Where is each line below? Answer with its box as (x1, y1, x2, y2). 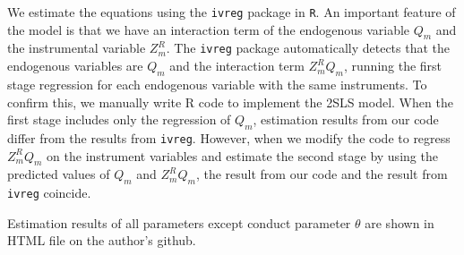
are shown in (365, 213, 434, 232)
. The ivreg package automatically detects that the (166, 38, 451, 57)
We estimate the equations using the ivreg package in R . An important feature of (7, 3, 456, 21)
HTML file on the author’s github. (7, 231, 196, 250)
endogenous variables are (7, 56, 143, 75)
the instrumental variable (7, 38, 146, 57)
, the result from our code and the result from (195, 165, 448, 183)
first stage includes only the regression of (7, 110, 231, 129)
